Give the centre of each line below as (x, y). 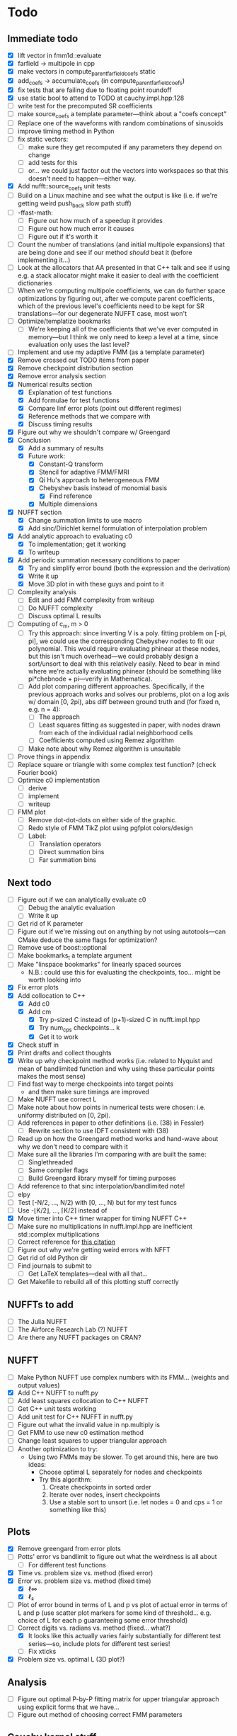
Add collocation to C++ (52, 995)
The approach (59, 717)
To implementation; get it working (77, 544)
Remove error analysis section (62, 376)
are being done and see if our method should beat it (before (105, 253)
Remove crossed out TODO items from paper (83, 360)
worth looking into (54, 980)
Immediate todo (43, 39)
